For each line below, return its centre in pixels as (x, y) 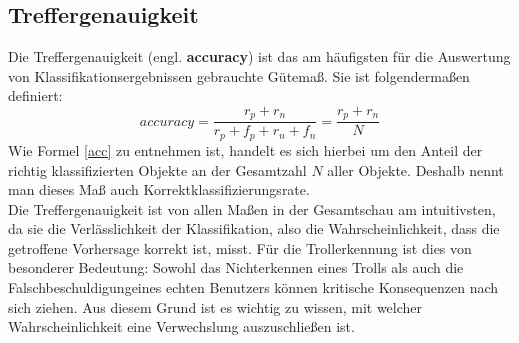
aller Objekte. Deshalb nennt (415, 169)
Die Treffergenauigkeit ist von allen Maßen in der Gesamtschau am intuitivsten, (252, 208)
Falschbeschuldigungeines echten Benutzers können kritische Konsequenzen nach (253, 287)
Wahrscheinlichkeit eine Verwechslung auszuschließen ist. (181, 326)
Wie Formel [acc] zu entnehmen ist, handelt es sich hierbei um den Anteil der (245, 149)
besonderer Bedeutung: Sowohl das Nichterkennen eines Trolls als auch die (236, 267)
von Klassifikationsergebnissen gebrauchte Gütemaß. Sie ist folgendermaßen (239, 75)
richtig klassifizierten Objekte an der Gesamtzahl (157, 169)
